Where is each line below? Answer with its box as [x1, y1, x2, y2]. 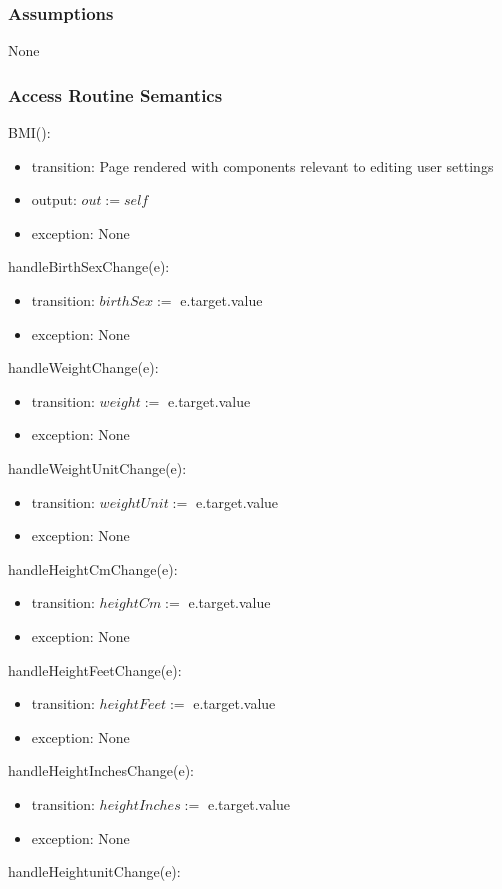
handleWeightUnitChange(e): [8, 457, 187, 478]
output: [31, 189, 77, 210]
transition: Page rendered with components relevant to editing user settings [31, 155, 494, 176]
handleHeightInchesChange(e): [8, 760, 194, 781]
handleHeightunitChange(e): [8, 861, 181, 882]
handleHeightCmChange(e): [8, 558, 178, 579]
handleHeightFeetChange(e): [8, 659, 182, 680]
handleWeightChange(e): [8, 357, 159, 378]
